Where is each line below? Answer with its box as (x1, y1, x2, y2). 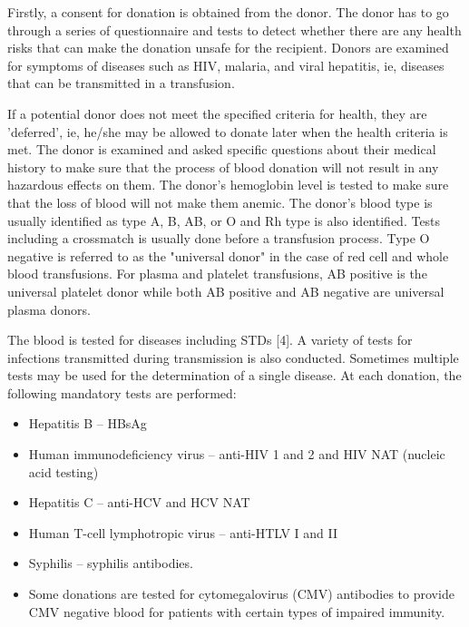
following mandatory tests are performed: (7, 383, 237, 402)
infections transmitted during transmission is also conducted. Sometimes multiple (7, 348, 459, 367)
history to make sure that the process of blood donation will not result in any (7, 157, 439, 176)
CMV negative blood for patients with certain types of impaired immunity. (28, 602, 445, 621)
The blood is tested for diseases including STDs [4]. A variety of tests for (7, 330, 413, 349)
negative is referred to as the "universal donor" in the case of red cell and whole (7, 246, 449, 265)
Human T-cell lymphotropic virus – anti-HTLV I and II (28, 523, 338, 542)
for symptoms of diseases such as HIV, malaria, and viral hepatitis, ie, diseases (7, 55, 445, 74)
